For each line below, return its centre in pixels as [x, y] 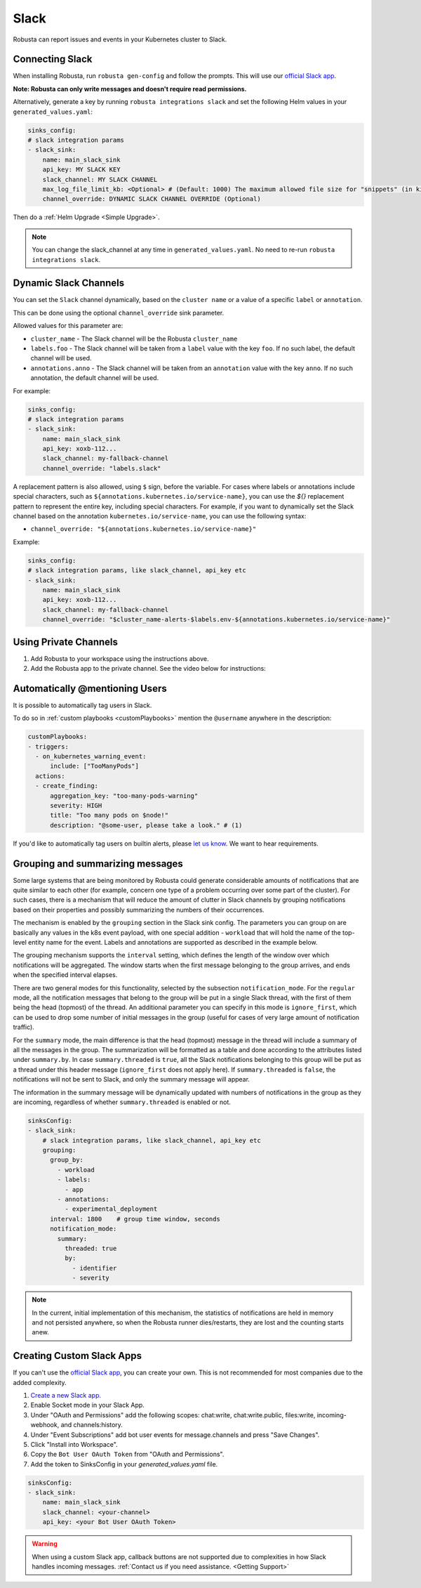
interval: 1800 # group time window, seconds [135, 1219]
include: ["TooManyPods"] [95, 766]
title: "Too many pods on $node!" [109, 815]
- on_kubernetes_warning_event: [91, 756]
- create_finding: [67, 786]
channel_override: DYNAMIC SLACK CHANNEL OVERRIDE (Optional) [152, 199]
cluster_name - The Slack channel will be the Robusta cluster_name [134, 339]
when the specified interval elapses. [65, 975]
